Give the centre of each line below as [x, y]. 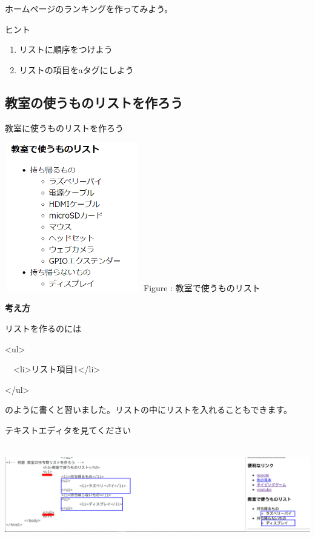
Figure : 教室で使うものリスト [202, 287]
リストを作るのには [43, 328]
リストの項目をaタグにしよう [76, 69]
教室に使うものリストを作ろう [64, 127]
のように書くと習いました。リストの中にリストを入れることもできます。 [149, 410]
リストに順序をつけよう [66, 49]
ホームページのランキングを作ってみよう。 [89, 8]
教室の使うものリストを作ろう [94, 102]
